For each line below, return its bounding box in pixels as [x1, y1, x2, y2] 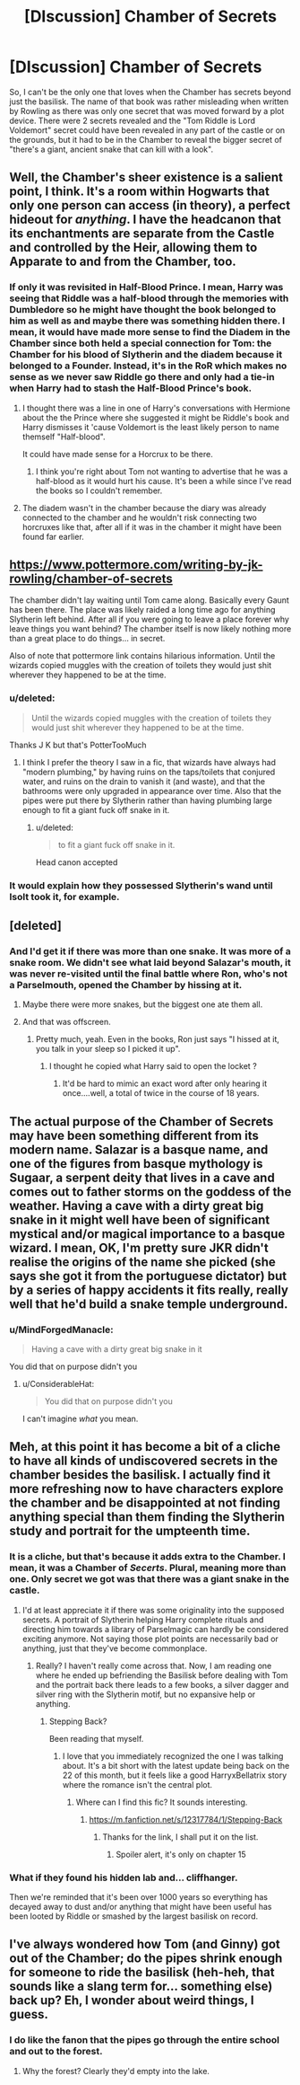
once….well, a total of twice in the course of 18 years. [62, 1088, 260, 1099]
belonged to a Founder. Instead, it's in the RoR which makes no [9, 359, 287, 372]
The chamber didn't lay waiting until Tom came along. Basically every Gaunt [9, 595, 289, 605]
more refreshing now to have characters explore [9, 1481, 284, 1497]
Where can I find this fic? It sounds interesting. [75, 1797, 248, 1807]
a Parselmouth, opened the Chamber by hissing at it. [9, 978, 243, 991]
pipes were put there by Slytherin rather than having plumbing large [21, 795, 273, 806]
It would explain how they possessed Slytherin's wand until [9, 879, 273, 891]
